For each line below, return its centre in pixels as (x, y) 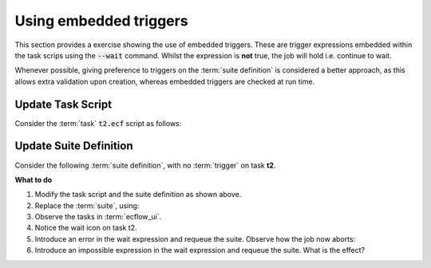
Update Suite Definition (74, 146)
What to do (34, 179)
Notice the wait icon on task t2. (86, 228)
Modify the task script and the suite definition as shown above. (138, 195)
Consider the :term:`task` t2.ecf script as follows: (98, 123)
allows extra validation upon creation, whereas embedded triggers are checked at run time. (165, 81)
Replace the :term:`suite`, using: (87, 205)
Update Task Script (63, 104)
